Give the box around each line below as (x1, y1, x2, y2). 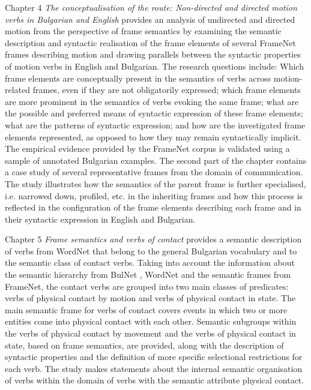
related (5, 83, 31, 96)
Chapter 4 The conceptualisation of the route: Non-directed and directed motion (5, 1, 297, 13)
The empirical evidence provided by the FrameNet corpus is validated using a (5, 142, 290, 155)
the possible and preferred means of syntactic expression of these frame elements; (5, 107, 303, 119)
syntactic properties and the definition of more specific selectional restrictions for (5, 350, 303, 363)
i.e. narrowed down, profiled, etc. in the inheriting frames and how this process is (5, 189, 303, 202)
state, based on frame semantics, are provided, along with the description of (5, 338, 284, 351)
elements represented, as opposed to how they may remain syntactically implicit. (5, 130, 301, 143)
